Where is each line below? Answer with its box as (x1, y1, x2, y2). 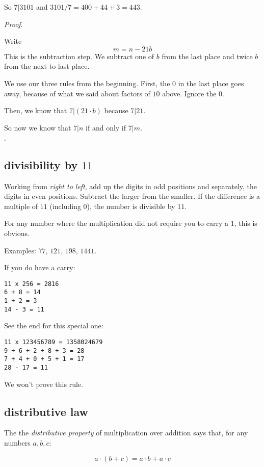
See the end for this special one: (4, 320, 103, 331)
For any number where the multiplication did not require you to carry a (4, 218, 228, 228)
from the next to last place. (4, 61, 90, 71)
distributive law (4, 403, 89, 419)
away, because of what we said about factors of (4, 88, 150, 98)
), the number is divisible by (87, 200, 175, 211)
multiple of (4, 200, 38, 211)
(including (49, 200, 81, 211)
